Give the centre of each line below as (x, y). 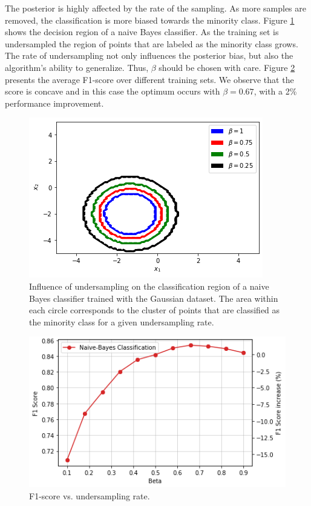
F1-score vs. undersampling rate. (90, 495)
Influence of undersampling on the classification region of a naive (149, 286)
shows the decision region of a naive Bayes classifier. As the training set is (142, 32)
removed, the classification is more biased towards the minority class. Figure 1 (150, 20)
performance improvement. (54, 103)
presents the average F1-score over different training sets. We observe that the (149, 79)
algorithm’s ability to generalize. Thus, (77, 67)
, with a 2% (275, 91)
